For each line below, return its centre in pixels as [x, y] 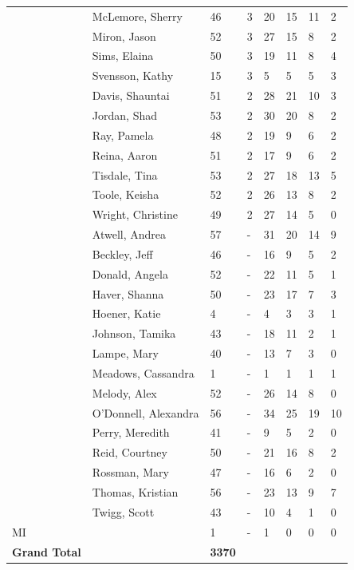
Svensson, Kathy [133, 75]
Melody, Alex [124, 392]
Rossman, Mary [130, 472]
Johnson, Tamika [134, 333]
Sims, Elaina [123, 55]
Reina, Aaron [125, 154]
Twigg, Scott [123, 511]
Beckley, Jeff [122, 253]
